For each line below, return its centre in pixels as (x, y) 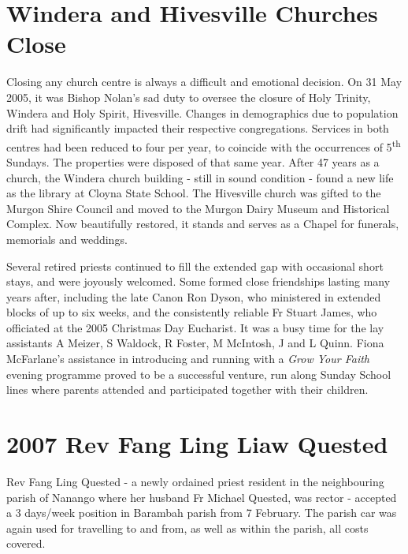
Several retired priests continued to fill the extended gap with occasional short (195, 266)
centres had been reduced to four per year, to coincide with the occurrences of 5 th (204, 145)
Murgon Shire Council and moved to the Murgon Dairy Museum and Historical (198, 208)
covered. (26, 543)
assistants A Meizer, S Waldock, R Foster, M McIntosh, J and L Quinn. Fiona (195, 343)
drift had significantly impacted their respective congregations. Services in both (198, 128)
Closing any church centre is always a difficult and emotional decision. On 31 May (204, 82)
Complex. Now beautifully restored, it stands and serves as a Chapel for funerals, (203, 224)
